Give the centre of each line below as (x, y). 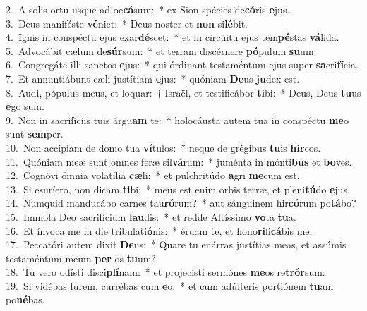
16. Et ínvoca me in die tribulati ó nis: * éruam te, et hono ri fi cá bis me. (159, 230)
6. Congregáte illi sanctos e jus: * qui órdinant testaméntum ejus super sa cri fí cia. (182, 65)
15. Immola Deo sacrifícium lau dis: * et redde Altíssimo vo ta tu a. (151, 216)
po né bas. (25, 299)
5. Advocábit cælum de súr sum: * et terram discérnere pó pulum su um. (161, 50)
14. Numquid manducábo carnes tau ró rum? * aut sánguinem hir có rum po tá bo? (181, 203)
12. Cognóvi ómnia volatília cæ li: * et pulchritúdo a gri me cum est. (153, 175)
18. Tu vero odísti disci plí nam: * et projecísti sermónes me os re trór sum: (166, 272)
